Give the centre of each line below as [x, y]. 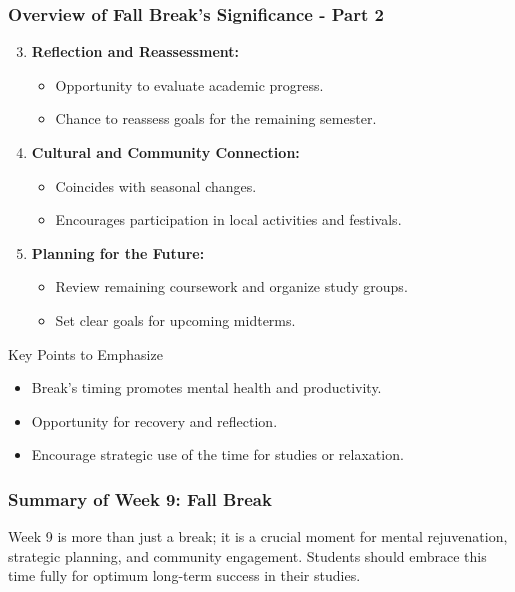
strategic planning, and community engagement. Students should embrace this [247, 555]
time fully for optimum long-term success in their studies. [184, 575]
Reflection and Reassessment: [135, 51]
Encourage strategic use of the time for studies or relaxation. [217, 454]
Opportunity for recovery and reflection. [154, 420]
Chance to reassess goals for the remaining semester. [216, 118]
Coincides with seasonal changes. [156, 185]
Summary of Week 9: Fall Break [140, 498]
